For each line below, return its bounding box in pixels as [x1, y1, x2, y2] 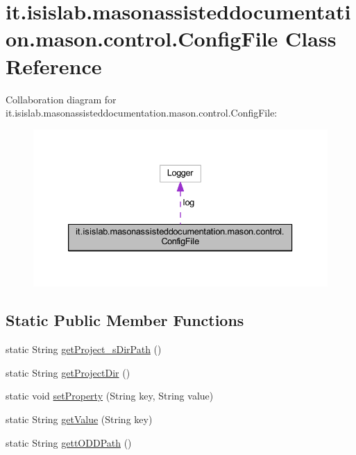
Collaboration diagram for [6, 92, 117, 106]
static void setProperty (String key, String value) [6, 388, 214, 403]
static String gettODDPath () [6, 435, 132, 449]
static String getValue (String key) [6, 411, 153, 426]
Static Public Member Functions [6, 309, 244, 331]
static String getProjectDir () [6, 365, 130, 379]
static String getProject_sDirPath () [6, 342, 162, 357]
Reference [6, 51, 102, 80]
